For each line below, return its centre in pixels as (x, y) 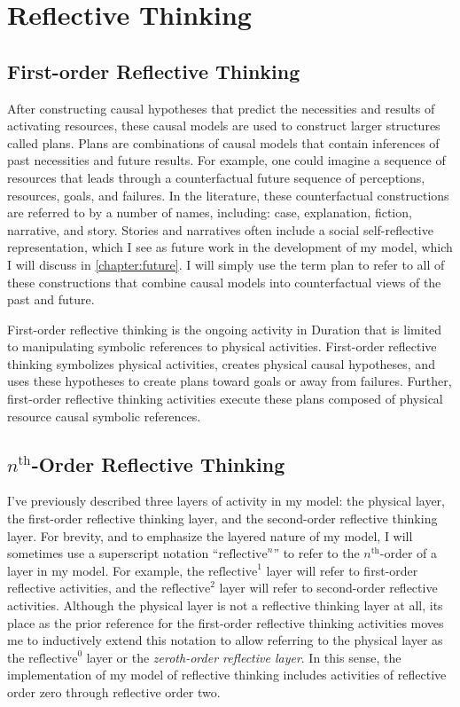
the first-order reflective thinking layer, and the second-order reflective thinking (222, 518)
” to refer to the (316, 553)
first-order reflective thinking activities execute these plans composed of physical (225, 399)
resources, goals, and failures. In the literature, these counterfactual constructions (228, 195)
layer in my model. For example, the (106, 570)
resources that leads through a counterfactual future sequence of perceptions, (216, 177)
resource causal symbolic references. (104, 416)
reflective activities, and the (82, 588)
